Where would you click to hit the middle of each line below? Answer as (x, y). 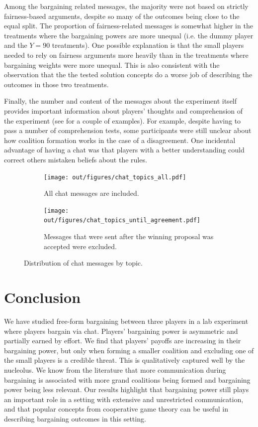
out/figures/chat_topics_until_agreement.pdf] (122, 220)
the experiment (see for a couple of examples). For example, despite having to (123, 120)
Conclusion (43, 297)
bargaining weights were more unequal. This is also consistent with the (112, 65)
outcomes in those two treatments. (56, 84)
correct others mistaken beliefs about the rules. (76, 159)
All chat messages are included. (91, 193)
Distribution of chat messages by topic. (83, 263)
